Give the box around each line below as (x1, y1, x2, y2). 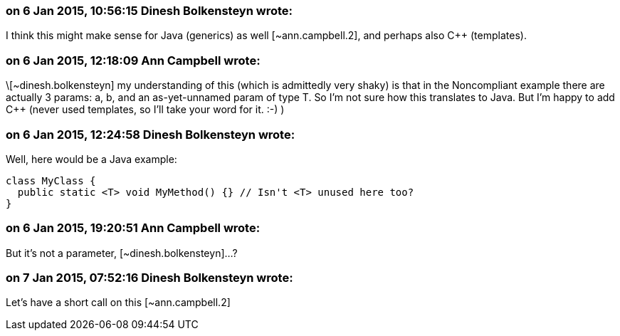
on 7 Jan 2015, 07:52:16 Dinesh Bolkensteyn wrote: (6, 271, 293, 285)
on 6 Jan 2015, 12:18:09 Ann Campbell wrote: (6, 53, 261, 68)
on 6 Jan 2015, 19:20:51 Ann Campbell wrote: (6, 221, 261, 236)
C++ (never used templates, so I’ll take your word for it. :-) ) (6, 103, 285, 116)
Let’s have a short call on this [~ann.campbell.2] (6, 296, 231, 309)
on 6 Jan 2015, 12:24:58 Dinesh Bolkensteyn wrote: (6, 127, 295, 142)
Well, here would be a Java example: (6, 152, 177, 165)
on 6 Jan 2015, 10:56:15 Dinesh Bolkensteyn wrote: (6, 4, 293, 18)
